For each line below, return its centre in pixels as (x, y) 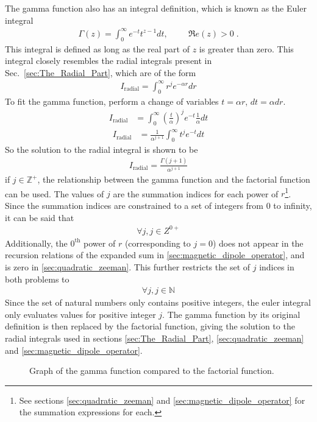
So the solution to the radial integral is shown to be (102, 149)
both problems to (37, 279)
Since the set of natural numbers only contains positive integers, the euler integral (158, 302)
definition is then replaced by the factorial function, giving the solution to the (150, 326)
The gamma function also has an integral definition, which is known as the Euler (156, 8)
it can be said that (40, 217)
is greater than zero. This (246, 48)
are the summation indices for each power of (196, 193)
